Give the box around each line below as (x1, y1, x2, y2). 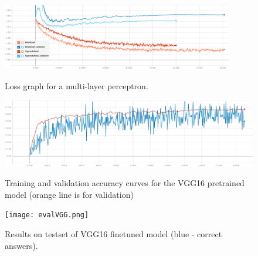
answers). (5, 239, 38, 251)
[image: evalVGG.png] (5, 211, 89, 220)
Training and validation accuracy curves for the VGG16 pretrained (5, 177, 245, 189)
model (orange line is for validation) (5, 188, 134, 200)
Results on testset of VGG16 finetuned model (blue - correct (5, 227, 222, 240)
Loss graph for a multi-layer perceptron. (5, 79, 148, 92)
